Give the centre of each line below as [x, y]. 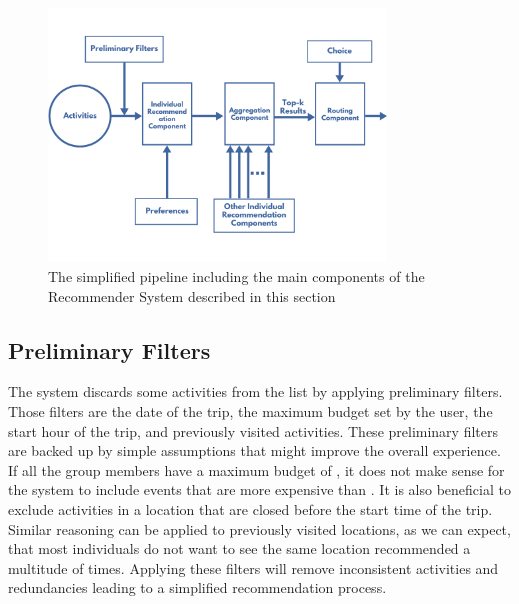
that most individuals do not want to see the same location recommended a [239, 548]
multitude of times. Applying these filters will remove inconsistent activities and [253, 567]
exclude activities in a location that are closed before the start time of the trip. [250, 508]
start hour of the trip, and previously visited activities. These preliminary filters [253, 430]
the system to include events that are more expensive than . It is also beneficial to [259, 489]
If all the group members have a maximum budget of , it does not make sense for [256, 469]
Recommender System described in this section [192, 295]
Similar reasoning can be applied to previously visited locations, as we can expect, [259, 528]
